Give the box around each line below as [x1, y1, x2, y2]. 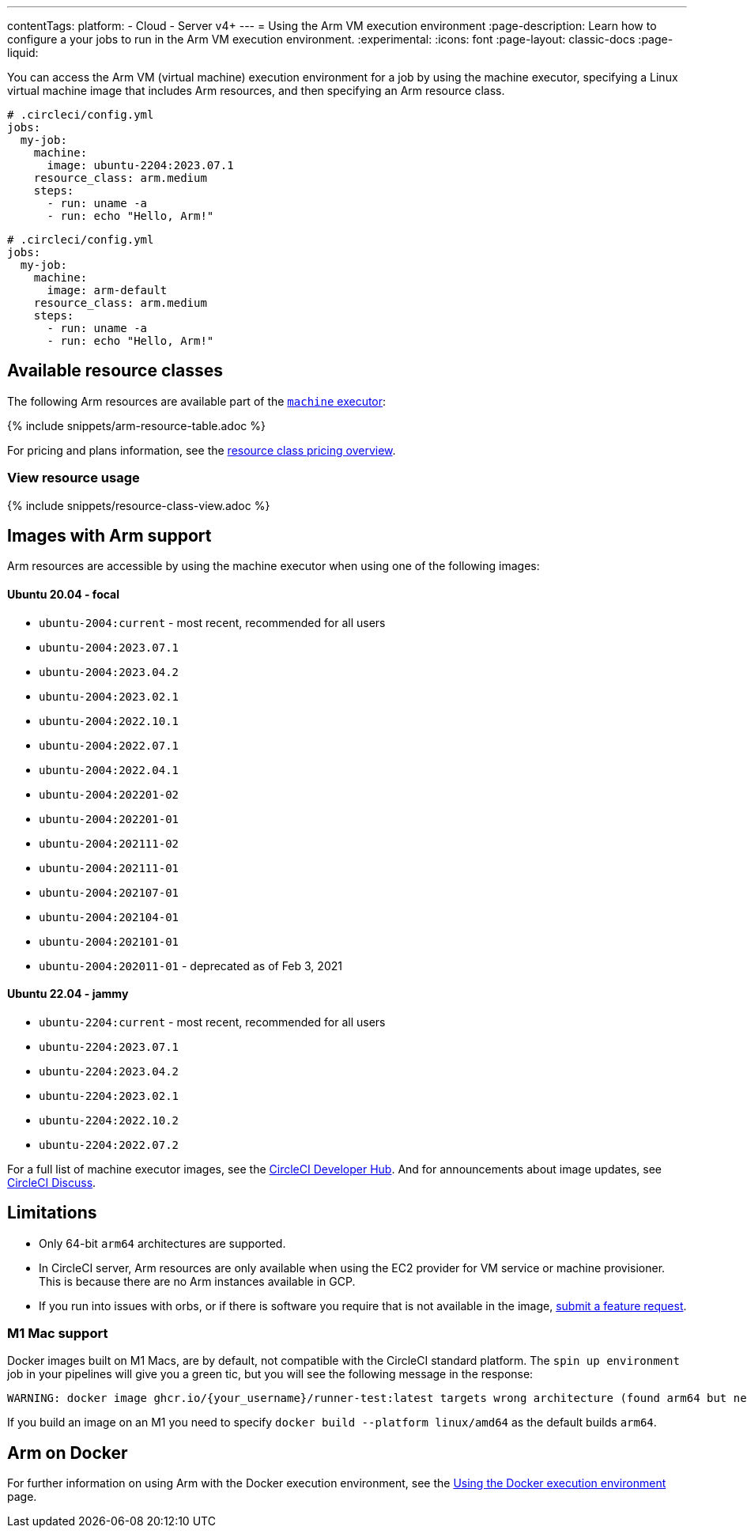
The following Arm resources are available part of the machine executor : [7, 394, 387, 408]
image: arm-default [47, 284, 168, 297]
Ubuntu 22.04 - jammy [7, 987, 129, 1001]
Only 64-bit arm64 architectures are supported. [39, 1236, 286, 1250]
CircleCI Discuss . [7, 1175, 96, 1189]
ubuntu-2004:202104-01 [39, 910, 179, 924]
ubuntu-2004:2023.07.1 [39, 640, 179, 654]
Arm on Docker [7, 1442, 128, 1463]
